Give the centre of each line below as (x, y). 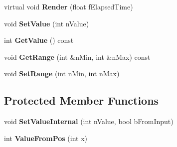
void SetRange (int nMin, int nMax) (62, 73)
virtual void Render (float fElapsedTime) (69, 6)
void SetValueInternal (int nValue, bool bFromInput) (89, 121)
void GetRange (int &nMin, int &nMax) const (77, 57)
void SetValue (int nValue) (47, 23)
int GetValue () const (39, 40)
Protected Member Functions (82, 100)
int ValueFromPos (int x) (46, 138)
